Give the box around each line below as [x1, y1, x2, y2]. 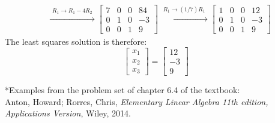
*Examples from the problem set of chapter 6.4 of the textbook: [5, 84, 240, 96]
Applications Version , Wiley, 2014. [5, 107, 131, 119]
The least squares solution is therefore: [5, 35, 147, 47]
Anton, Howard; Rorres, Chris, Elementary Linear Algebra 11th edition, [5, 95, 268, 107]
